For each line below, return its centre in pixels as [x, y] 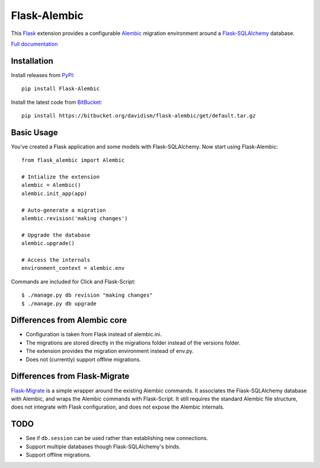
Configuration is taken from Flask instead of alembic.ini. [94, 335]
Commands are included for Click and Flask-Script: [73, 281]
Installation [32, 61]
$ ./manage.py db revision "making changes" [87, 295]
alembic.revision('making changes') [75, 219]
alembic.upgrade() [48, 243]
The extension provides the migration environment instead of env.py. [110, 351]
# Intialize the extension [61, 177]
